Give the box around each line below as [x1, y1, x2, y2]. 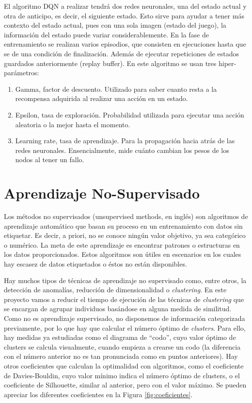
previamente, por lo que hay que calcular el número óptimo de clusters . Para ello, [4, 322, 246, 333]
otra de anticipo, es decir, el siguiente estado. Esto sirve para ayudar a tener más [4, 10, 244, 20]
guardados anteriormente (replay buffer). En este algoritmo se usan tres [4, 58, 217, 68]
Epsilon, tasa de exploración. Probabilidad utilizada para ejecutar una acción [15, 109, 244, 119]
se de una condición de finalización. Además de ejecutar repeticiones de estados [4, 48, 239, 58]
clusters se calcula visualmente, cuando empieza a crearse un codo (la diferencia [4, 341, 241, 352]
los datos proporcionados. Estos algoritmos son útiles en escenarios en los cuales [4, 249, 241, 259]
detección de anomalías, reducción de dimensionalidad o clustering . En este [4, 285, 227, 295]
